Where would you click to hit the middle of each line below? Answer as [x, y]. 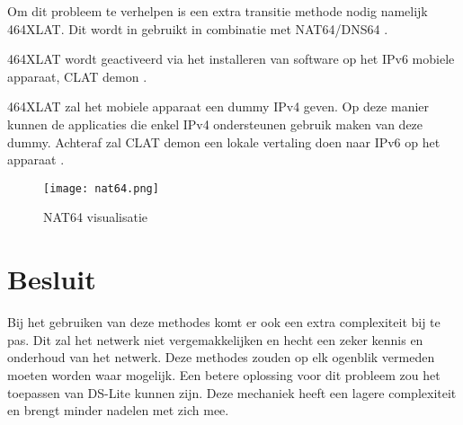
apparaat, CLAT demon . [77, 76]
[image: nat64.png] [101, 188]
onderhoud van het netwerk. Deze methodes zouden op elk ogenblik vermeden [221, 357]
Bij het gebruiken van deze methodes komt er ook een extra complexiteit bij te [224, 322]
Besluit [52, 279]
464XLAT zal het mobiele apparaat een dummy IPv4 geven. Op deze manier [218, 106]
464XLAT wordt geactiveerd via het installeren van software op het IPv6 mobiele [231, 59]
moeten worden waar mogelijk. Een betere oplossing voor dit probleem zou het [224, 374]
